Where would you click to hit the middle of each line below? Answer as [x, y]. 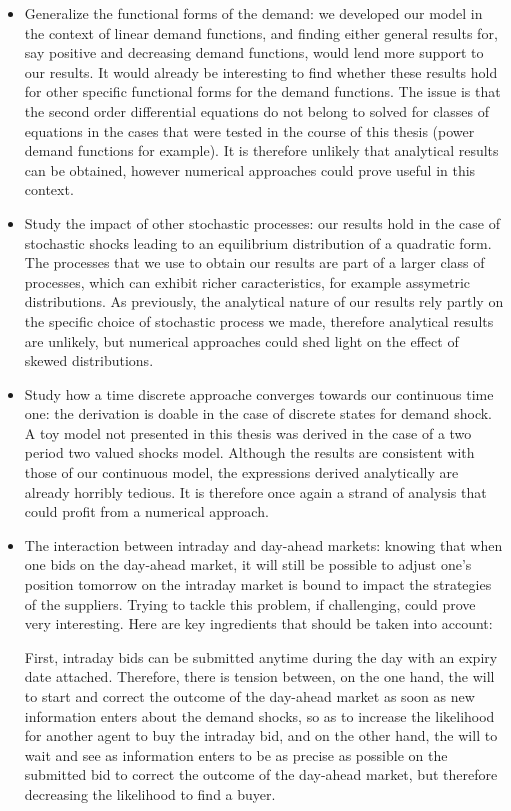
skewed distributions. [89, 360]
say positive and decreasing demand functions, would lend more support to [254, 52]
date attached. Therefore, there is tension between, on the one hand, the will [259, 676]
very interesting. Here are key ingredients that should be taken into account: [258, 623]
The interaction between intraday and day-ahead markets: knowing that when [263, 544]
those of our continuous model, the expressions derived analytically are [241, 472]
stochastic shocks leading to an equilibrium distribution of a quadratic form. [258, 242]
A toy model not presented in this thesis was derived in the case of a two [248, 432]
